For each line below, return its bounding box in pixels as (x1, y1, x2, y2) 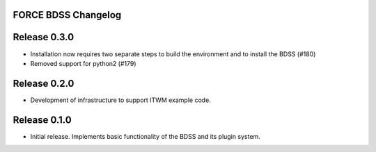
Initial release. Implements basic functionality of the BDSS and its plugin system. (30, 132, 260, 140)
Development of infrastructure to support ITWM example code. (30, 96, 212, 104)
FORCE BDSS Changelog (13, 9, 122, 21)
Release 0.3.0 (13, 31, 75, 43)
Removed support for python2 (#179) (30, 59, 136, 67)
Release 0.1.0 (13, 114, 72, 126)
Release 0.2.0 (13, 77, 75, 90)
